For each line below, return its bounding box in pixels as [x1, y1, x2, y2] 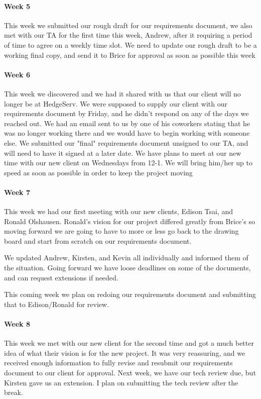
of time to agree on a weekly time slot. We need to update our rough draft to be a [4, 39, 257, 50]
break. [4, 387, 23, 397]
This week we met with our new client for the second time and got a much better [4, 338, 254, 348]
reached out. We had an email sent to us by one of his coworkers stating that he [4, 118, 250, 128]
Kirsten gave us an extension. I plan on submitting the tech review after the [4, 377, 238, 387]
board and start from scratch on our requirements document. [4, 235, 192, 246]
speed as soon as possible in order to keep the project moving [4, 167, 193, 177]
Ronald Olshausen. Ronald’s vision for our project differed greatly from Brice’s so [4, 216, 255, 226]
